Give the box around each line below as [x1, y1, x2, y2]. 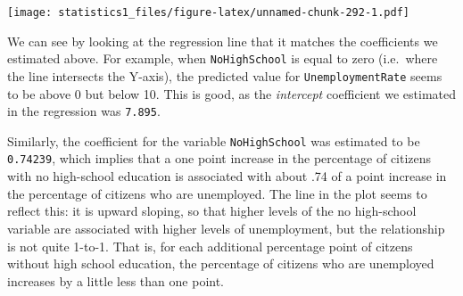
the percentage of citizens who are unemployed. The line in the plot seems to [7, 184, 427, 202]
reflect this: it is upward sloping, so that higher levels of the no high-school [7, 201, 417, 220]
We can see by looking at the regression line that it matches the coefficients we [7, 31, 438, 50]
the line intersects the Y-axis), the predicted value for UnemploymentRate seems [7, 66, 442, 85]
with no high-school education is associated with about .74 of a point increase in [7, 167, 447, 185]
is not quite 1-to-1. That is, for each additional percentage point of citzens [7, 236, 413, 255]
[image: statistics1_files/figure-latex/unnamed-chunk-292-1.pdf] [7, 6, 410, 19]
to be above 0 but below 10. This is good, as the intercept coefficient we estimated [7, 84, 456, 103]
